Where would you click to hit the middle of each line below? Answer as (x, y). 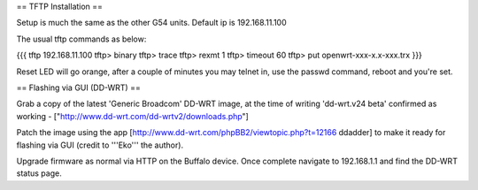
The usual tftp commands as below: (81, 39)
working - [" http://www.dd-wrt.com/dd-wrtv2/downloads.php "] (133, 116)
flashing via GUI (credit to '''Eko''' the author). (100, 145)
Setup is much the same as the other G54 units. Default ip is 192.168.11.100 (151, 23)
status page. (39, 173)
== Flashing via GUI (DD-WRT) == (78, 87)
